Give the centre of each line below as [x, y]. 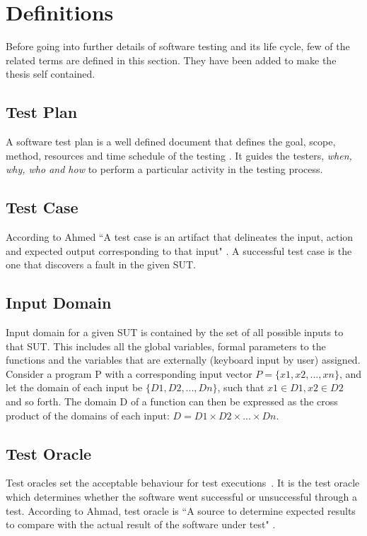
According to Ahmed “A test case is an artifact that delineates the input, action [180, 237]
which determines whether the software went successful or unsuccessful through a [181, 497]
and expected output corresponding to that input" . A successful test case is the [179, 250]
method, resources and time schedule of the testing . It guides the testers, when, [179, 155]
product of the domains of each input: [88, 415]
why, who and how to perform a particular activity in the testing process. [164, 169]
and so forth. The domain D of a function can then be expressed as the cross [172, 401]
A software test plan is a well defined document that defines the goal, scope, [171, 142]
